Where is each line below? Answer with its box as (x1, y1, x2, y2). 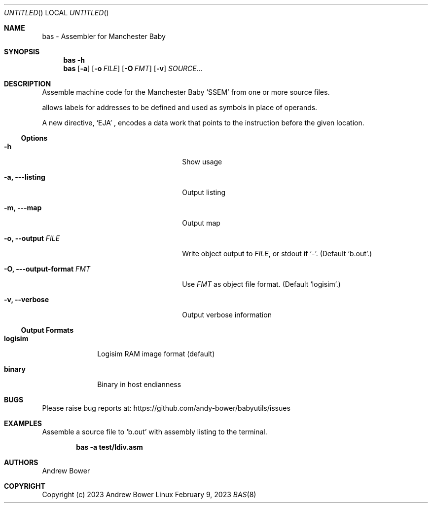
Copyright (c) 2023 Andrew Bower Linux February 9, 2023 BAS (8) (42, 490, 256, 499)
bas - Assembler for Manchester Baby (42, 32, 166, 40)
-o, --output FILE (4, 234, 60, 242)
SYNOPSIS (4, 47, 40, 56)
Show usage (182, 157, 222, 166)
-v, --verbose (4, 295, 49, 304)
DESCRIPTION (4, 79, 51, 88)
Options (21, 134, 48, 142)
